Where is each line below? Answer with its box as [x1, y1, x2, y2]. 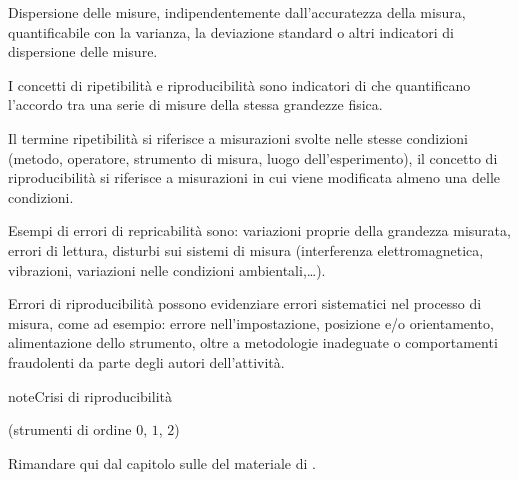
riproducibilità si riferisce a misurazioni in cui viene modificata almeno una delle [8, 167, 501, 188]
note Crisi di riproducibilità [8, 385, 172, 406]
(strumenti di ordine [8, 419, 132, 440]
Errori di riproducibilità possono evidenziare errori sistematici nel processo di [8, 293, 482, 314]
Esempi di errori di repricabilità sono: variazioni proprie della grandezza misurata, [8, 220, 511, 241]
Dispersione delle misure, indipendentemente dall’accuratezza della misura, [8, 2, 466, 22]
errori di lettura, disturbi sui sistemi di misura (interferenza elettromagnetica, [8, 239, 484, 260]
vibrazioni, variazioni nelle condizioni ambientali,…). [8, 259, 326, 280]
